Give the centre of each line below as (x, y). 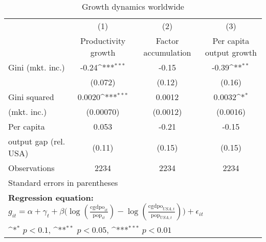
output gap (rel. (37, 141)
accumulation (167, 52)
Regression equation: (51, 197)
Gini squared (31, 97)
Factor (167, 41)
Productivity (103, 41)
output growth (231, 52)
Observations (31, 168)
